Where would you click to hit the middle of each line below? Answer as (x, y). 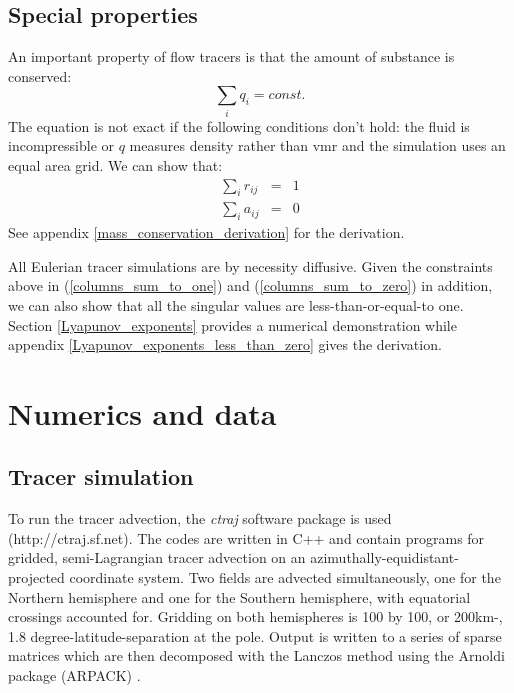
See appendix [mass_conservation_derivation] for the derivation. (206, 232)
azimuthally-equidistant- (384, 557)
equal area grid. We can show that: (115, 164)
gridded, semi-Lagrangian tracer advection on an (157, 557)
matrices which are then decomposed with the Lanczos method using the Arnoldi (256, 655)
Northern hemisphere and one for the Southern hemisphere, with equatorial (239, 596)
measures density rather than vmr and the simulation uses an (317, 145)
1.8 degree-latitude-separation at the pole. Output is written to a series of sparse (255, 635)
